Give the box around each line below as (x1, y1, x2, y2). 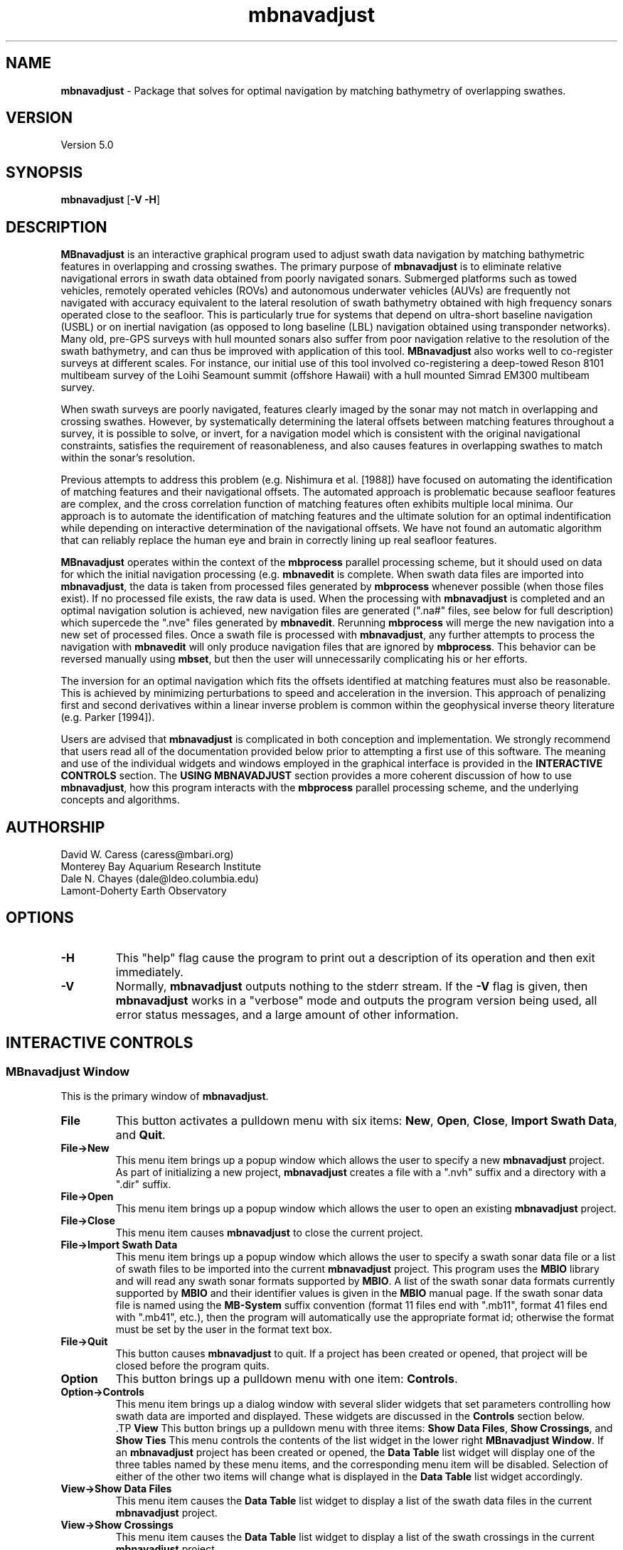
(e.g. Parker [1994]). (60, 711, 155, 724)
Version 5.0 (60, 139, 114, 151)
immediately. (115, 964, 183, 979)
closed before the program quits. (115, 1359, 270, 1372)
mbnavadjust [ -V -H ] (60, 193, 161, 206)
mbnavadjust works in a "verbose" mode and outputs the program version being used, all (115, 993, 597, 1007)
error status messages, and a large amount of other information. (115, 1007, 459, 1022)
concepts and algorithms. (60, 793, 180, 806)
